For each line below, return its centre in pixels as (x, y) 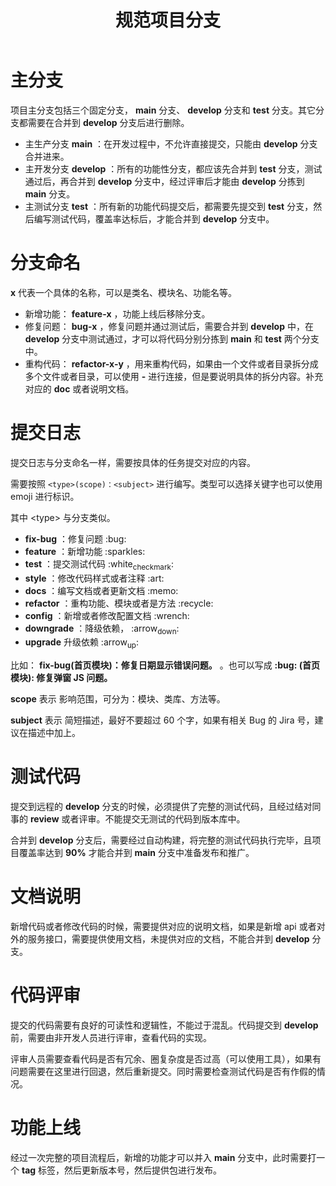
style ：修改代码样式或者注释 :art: (94, 578)
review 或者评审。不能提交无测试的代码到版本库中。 (137, 819)
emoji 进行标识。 (45, 496)
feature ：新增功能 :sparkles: (85, 551)
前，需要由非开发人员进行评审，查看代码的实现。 (111, 1038)
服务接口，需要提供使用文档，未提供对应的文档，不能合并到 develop (168, 939)
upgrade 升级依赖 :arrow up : (81, 643)
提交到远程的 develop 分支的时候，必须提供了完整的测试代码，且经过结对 (161, 807)
